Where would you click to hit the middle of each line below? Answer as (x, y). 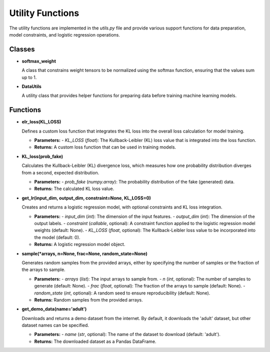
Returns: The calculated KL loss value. (74, 189)
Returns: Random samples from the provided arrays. (88, 299)
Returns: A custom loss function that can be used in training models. (105, 147)
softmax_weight (39, 61)
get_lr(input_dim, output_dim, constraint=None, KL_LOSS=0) (86, 198)
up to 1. (29, 77)
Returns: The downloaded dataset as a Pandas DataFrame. (95, 341)
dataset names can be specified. (55, 325)
